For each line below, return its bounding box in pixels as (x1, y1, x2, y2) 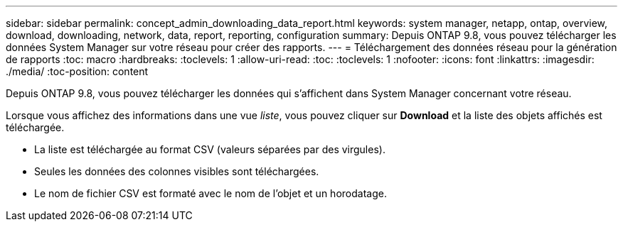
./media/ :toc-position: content (6, 65, 149, 77)
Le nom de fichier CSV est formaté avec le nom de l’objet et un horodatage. (34, 187, 387, 199)
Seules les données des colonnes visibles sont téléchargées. (34, 165, 319, 177)
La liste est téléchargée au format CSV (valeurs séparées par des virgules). (34, 143, 385, 155)
